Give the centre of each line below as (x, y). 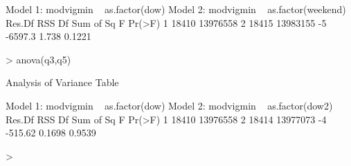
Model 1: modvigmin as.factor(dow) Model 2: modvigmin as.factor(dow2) (169, 105)
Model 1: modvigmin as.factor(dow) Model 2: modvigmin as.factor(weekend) (176, 9)
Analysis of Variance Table (62, 82)
